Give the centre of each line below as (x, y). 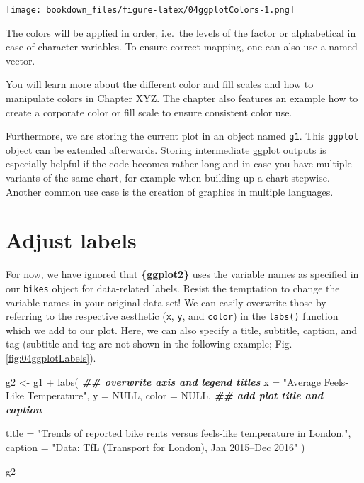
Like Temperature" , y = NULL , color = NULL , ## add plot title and (165, 395)
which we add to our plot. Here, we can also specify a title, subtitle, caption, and (182, 329)
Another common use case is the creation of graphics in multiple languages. (170, 191)
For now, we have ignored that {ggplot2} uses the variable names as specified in (182, 274)
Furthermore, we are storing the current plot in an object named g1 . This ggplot (182, 136)
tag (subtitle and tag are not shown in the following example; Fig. (149, 344)
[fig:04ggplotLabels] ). (51, 358)
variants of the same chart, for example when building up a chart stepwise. (168, 178)
